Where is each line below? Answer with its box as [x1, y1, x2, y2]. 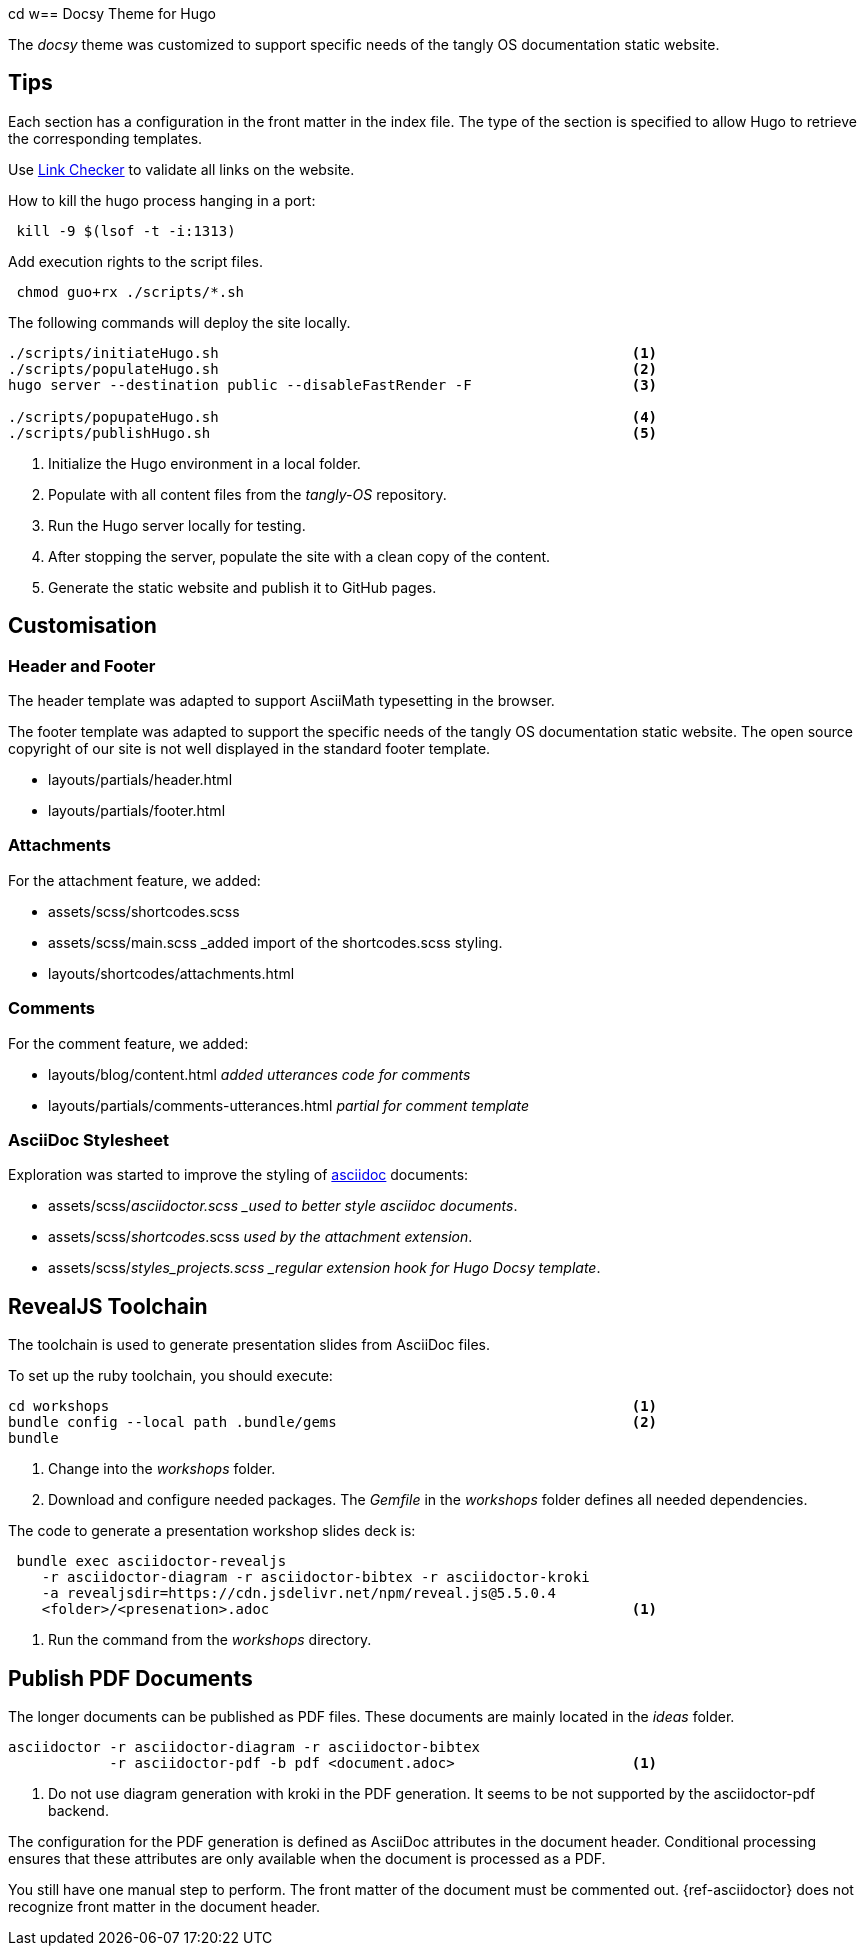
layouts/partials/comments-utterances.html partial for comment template [48, 1096, 530, 1114]
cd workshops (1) [8, 1398, 658, 1415]
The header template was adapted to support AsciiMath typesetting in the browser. [8, 692, 555, 710]
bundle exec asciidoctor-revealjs [16, 1553, 287, 1570]
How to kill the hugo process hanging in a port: [8, 191, 316, 209]
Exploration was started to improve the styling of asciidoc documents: [8, 1166, 469, 1184]
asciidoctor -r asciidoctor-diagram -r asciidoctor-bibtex [8, 1739, 481, 1755]
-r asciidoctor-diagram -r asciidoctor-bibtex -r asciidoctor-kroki [41, 1569, 590, 1586]
